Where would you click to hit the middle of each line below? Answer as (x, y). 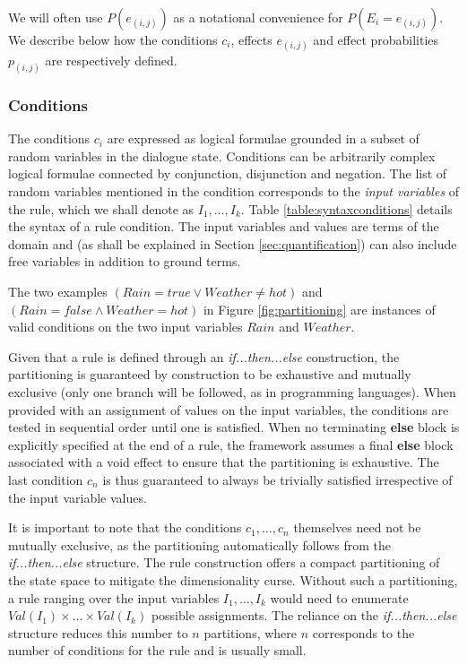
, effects (251, 39)
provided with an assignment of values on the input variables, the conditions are (229, 409)
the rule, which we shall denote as (101, 208)
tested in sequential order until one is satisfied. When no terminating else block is (234, 427)
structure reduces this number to (98, 632)
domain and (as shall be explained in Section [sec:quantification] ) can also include (233, 243)
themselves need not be (357, 527)
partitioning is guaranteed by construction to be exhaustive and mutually (210, 374)
